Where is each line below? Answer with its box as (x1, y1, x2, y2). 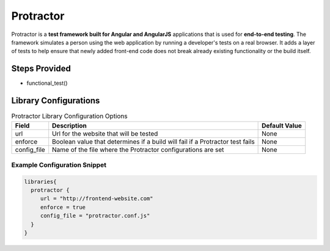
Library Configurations (11, 95, 100, 106)
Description (52, 121, 87, 129)
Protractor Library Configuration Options (11, 112, 128, 120)
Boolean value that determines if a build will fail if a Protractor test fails (52, 137, 255, 146)
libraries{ (24, 178, 57, 185)
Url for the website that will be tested (52, 129, 158, 137)
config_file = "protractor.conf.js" (40, 213, 150, 219)
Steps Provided (11, 64, 71, 74)
